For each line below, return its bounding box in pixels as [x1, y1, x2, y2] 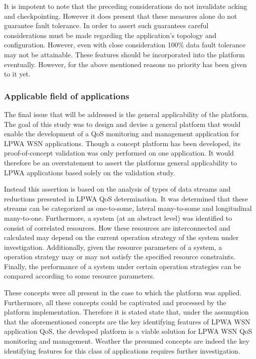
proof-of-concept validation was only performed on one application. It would [4, 148, 234, 158]
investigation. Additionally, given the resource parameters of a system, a [4, 241, 222, 252]
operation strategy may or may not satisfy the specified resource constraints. [4, 251, 235, 262]
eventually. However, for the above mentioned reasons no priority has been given [4, 59, 247, 69]
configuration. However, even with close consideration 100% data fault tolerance [4, 40, 246, 50]
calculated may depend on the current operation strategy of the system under [4, 232, 239, 242]
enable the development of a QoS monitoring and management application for [4, 128, 239, 139]
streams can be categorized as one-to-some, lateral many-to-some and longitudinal [4, 203, 252, 213]
